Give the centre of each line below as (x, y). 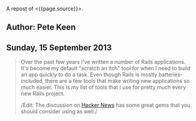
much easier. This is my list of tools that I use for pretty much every (103, 87)
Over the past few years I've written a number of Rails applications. (103, 62)
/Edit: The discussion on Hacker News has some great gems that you (105, 105)
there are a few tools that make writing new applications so (117, 81)
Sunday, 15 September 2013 (59, 47)
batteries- (171, 75)
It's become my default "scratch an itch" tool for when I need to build (105, 69)
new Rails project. (43, 94)
